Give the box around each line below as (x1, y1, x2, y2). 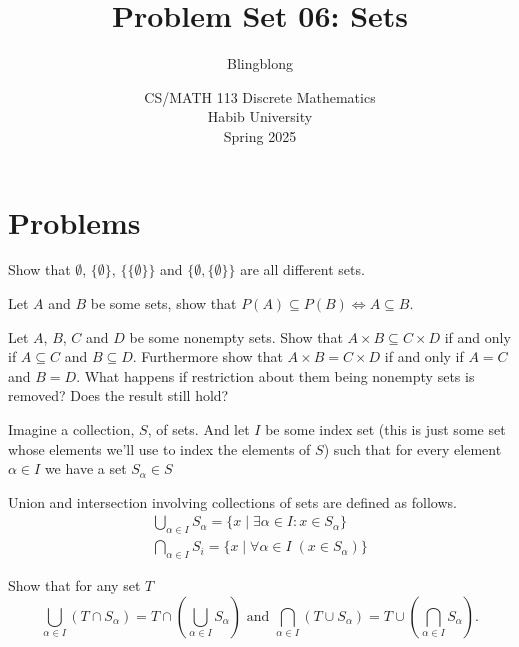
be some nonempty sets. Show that (129, 326, 343, 347)
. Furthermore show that (132, 346, 283, 367)
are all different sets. (240, 259, 365, 280)
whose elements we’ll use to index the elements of (8, 438, 311, 459)
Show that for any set (8, 575, 141, 596)
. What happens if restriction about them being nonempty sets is (76, 365, 475, 386)
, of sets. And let (147, 419, 250, 439)
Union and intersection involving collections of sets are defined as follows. (8, 491, 457, 512)
